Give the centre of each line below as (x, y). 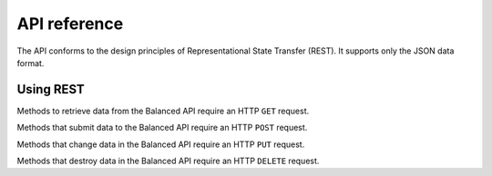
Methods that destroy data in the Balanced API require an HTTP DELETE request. (168, 161)
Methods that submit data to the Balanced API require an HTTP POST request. (162, 128)
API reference (70, 24)
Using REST (51, 89)
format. (31, 63)
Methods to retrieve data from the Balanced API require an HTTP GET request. (163, 111)
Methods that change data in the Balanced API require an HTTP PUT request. (161, 144)
